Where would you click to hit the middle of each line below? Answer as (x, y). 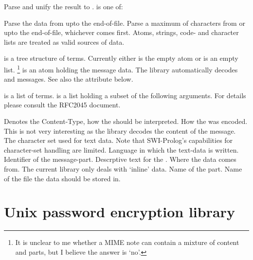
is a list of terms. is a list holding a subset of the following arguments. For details (125, 95)
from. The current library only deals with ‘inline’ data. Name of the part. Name (123, 168)
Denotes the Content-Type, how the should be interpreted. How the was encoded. (126, 121)
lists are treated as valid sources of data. (64, 42)
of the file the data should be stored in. (62, 178)
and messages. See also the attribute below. (69, 79)
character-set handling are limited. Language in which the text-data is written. (121, 149)
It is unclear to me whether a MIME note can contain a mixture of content (127, 242)
